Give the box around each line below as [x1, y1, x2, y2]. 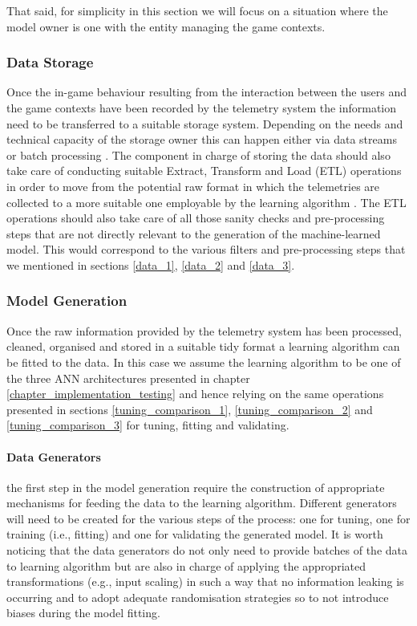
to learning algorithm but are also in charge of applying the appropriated [6, 557, 366, 574]
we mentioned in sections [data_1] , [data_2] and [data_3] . [6, 256, 295, 273]
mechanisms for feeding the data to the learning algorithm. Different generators [6, 494, 397, 511]
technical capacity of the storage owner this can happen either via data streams [6, 131, 397, 148]
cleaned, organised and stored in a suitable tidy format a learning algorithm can [6, 338, 400, 355]
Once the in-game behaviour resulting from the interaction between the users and [6, 83, 407, 100]
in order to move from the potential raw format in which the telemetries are [6, 177, 380, 194]
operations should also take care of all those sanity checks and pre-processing [6, 209, 385, 226]
